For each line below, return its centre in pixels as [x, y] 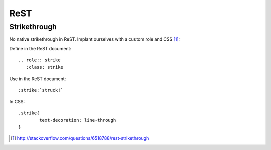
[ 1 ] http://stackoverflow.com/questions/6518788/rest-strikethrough [80, 138]
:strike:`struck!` [41, 90]
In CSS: [17, 101]
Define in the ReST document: [40, 48]
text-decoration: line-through [78, 120]
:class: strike [45, 67]
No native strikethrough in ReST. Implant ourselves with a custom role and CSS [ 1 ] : [95, 39]
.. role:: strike [39, 60]
